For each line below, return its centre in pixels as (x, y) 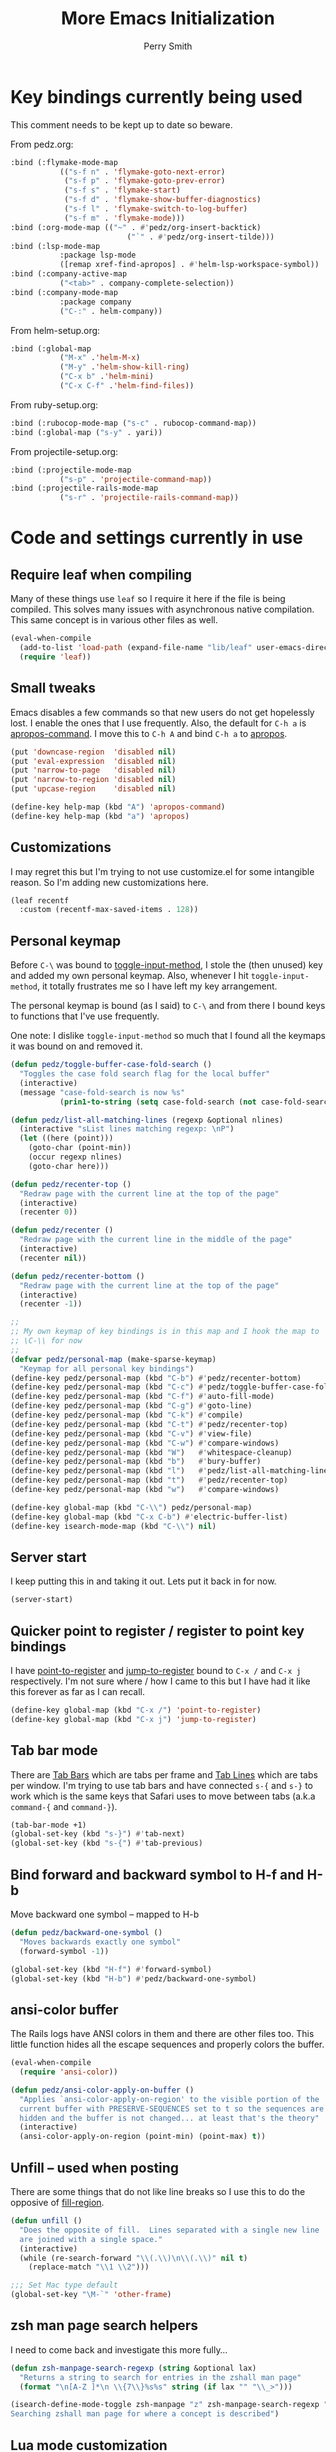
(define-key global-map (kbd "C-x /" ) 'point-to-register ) (136, 1710)
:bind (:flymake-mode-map (64, 162)
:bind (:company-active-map (69, 274)
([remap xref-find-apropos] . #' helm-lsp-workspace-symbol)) (189, 265)
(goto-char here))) (69, 1166)
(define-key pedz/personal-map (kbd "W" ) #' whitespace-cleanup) (151, 1452)
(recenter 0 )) (48, 1212)
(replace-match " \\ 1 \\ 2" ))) (89, 2267)
